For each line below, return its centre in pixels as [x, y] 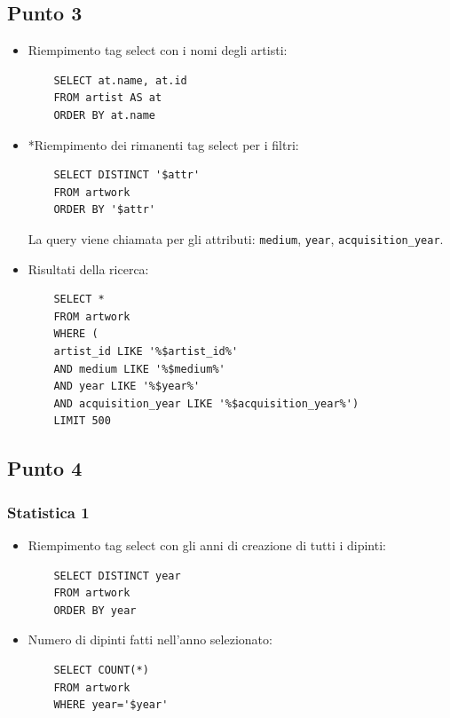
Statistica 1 [48, 512]
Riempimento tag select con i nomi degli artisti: [158, 50]
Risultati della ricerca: [88, 268]
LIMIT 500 [82, 421]
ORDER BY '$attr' [104, 210]
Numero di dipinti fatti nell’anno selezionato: [150, 639]
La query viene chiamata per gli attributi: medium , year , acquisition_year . [236, 238]
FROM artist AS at [108, 98]
